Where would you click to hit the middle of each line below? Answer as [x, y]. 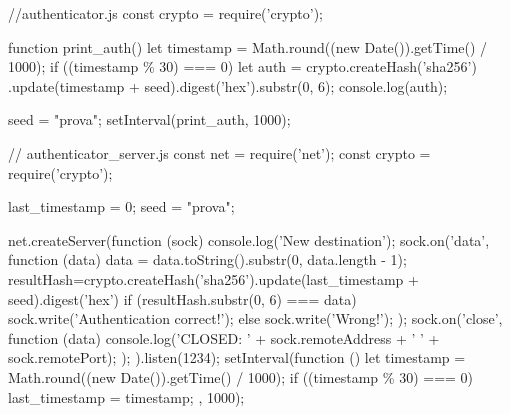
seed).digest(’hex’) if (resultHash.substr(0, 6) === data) [182, 298]
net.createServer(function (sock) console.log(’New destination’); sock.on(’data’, [249, 239]
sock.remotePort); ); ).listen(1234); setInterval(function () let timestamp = [237, 357]
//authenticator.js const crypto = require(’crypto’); [165, 13]
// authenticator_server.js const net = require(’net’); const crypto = [219, 152]
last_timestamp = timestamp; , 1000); [126, 396]
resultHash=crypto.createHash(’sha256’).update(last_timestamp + [213, 278]
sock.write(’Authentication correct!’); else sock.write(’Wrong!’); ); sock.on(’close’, [255, 318]
